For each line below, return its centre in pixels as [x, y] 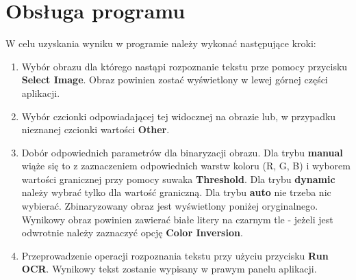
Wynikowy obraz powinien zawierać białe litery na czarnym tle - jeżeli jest [177, 219]
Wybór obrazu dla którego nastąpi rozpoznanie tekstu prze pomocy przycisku [185, 66]
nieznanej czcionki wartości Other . [96, 129]
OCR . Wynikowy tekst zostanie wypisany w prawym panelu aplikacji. [169, 269]
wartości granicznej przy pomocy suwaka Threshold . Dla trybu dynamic [178, 179]
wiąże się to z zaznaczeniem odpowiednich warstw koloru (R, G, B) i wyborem [186, 166]
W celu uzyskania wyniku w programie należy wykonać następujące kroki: [161, 43]
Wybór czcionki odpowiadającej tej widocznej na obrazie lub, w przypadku [179, 116]
